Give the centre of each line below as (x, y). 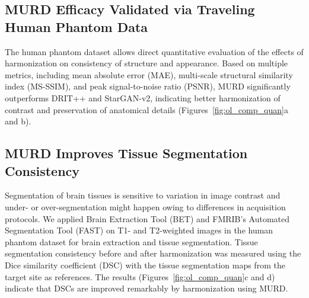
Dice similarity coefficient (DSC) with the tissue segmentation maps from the (145, 265)
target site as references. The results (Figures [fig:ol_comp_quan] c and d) (140, 276)
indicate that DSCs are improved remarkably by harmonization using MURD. (146, 288)
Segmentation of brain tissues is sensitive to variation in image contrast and (143, 195)
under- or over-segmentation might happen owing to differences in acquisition (145, 206)
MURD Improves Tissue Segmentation (126, 153)
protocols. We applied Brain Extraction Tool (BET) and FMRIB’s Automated (147, 218)
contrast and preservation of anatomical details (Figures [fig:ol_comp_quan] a (146, 109)
